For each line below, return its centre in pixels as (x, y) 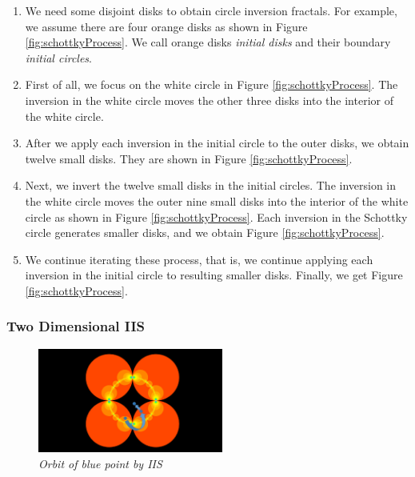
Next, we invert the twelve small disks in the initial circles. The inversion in (211, 185)
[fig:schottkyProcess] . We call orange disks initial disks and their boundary (208, 42)
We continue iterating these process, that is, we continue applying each (199, 259)
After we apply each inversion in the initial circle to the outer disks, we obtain (217, 143)
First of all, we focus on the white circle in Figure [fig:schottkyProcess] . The (211, 84)
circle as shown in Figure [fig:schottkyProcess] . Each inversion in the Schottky (216, 216)
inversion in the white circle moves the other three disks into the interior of (209, 100)
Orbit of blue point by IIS (100, 463)
